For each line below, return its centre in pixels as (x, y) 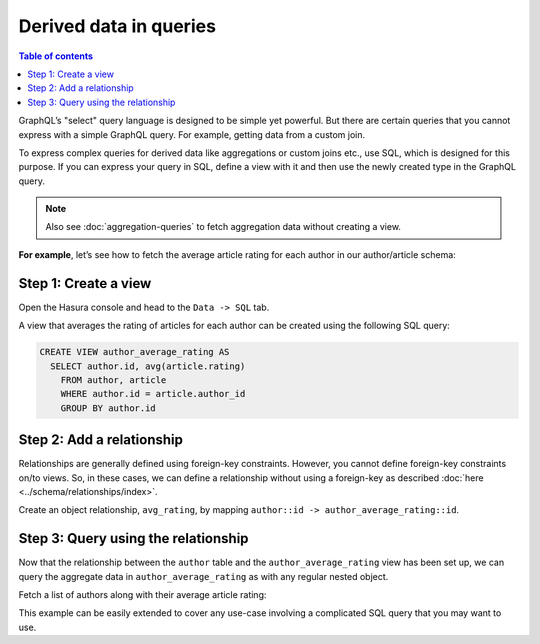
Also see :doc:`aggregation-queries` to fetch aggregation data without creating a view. (223, 227)
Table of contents (56, 56)
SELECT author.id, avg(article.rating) (148, 366)
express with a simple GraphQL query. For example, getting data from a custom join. (192, 134)
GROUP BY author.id (108, 408)
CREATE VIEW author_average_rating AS (134, 352)
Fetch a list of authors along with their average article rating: (142, 595)
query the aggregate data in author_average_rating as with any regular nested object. (203, 576)
